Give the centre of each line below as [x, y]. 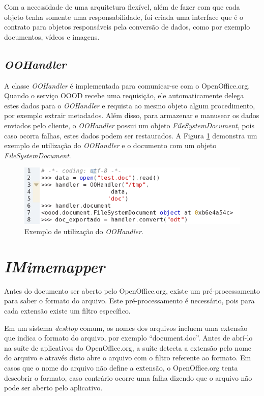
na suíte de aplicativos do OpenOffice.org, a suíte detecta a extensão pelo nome [128, 347]
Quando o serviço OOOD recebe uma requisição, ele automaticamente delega [124, 95]
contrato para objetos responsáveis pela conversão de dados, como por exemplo [127, 27]
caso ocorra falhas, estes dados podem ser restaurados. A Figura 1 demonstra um [131, 135]
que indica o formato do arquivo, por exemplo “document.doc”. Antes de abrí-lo [128, 338]
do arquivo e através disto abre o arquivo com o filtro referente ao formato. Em [128, 358]
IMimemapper [54, 266]
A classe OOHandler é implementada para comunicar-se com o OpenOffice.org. [127, 85]
